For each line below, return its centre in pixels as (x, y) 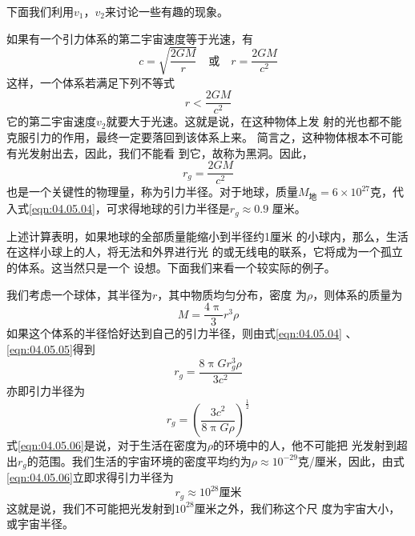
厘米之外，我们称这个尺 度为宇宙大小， (297, 508)
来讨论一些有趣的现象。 (166, 11)
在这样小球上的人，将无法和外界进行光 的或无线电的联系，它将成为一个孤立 (205, 252)
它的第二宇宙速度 (51, 121)
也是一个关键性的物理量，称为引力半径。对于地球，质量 (152, 192)
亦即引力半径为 (46, 391)
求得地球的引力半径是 (173, 208)
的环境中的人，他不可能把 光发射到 (305, 445)
